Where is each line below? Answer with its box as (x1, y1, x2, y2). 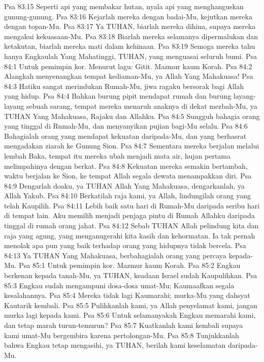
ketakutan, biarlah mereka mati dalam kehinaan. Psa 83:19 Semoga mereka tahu (4, 41, 255, 51)
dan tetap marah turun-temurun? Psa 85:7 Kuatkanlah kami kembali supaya (4, 320, 243, 330)
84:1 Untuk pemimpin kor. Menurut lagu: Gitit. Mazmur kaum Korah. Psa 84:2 (4, 61, 252, 71)
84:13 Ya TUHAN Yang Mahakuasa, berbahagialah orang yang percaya (4, 250, 226, 260)
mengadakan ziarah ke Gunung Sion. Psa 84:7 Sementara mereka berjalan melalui (4, 140, 259, 151)
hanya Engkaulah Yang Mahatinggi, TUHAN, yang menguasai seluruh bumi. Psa (4, 50, 257, 61)
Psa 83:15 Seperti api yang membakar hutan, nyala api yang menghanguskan (4, 1, 244, 11)
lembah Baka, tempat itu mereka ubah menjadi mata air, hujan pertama (4, 150, 230, 161)
